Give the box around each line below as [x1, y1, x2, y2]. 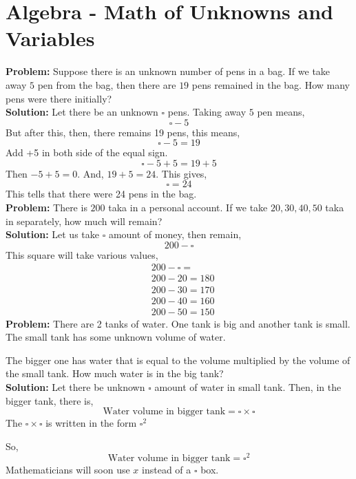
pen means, [257, 105, 305, 119]
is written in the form [45, 416, 137, 430]
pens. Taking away [167, 105, 247, 119]
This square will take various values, [6, 247, 158, 262]
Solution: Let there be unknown [6, 379, 145, 394]
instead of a [142, 462, 191, 477]
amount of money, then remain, [108, 227, 242, 242]
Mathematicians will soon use [6, 462, 130, 477]
